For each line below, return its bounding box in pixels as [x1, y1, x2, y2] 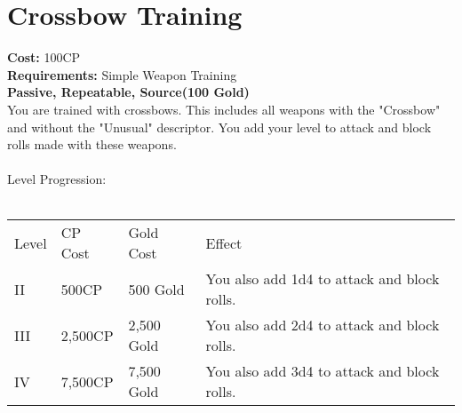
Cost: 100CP [7, 48, 81, 67]
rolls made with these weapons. [7, 135, 177, 154]
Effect [205, 232, 243, 253]
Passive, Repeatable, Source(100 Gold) [7, 83, 250, 101]
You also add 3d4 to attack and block [205, 361, 440, 382]
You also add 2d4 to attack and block [205, 314, 440, 336]
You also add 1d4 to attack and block [205, 268, 440, 290]
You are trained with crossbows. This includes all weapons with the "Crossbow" [7, 99, 441, 118]
